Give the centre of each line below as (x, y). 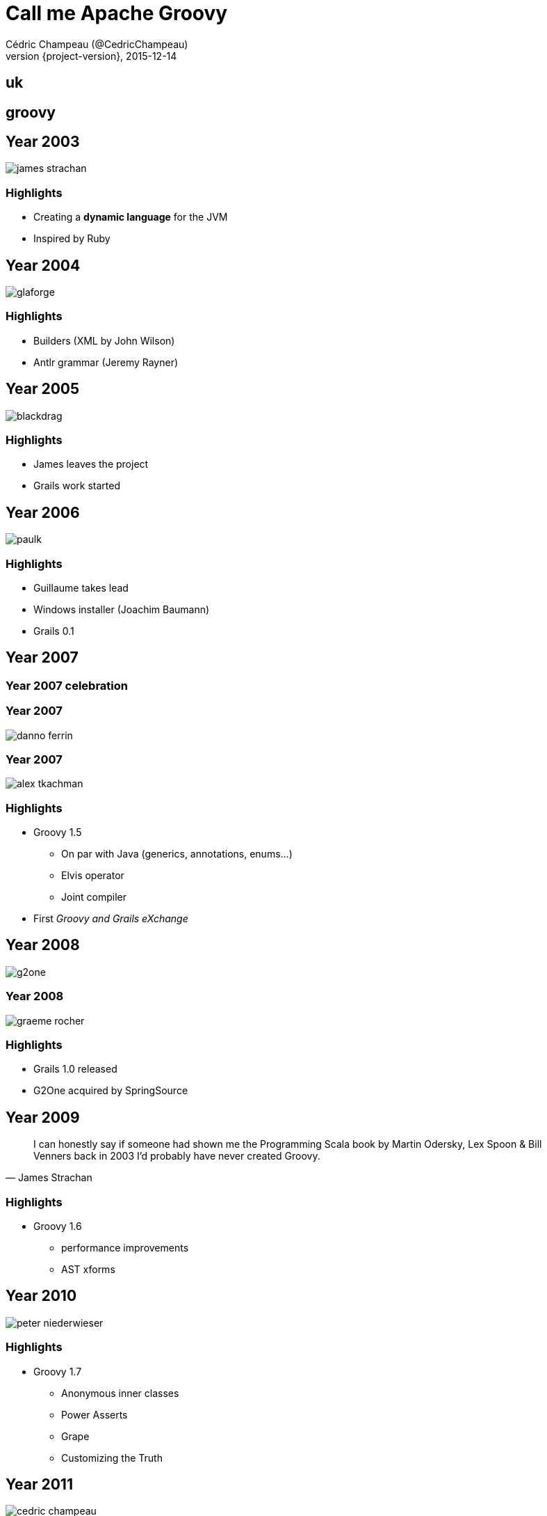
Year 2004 (43, 265)
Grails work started (77, 486)
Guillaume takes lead (81, 587)
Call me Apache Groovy (117, 13)
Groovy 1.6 (58, 1226)
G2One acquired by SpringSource (111, 1091)
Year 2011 (39, 1485)
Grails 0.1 (54, 631)
